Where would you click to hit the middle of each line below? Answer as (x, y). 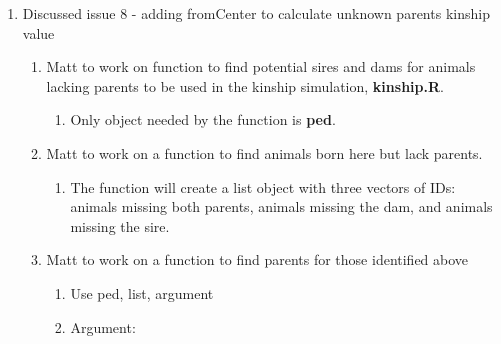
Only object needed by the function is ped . (203, 119)
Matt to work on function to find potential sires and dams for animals (261, 66)
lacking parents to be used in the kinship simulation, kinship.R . (245, 85)
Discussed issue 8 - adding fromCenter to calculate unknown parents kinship (256, 13)
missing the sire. (120, 225)
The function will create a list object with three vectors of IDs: (263, 186)
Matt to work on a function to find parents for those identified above (257, 259)
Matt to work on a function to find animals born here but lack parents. (264, 152)
